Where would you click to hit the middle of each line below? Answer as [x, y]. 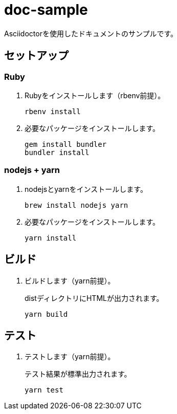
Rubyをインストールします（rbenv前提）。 [95, 95]
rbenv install [53, 111]
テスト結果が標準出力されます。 [78, 374]
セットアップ [36, 56]
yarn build [46, 314]
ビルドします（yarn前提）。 [70, 280]
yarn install [51, 238]
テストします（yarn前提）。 [70, 357]
